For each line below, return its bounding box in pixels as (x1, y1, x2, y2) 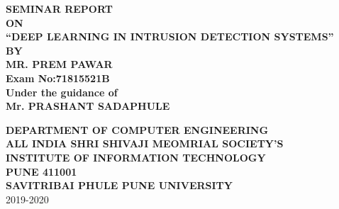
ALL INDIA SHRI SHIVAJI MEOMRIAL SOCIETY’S (6, 136, 284, 151)
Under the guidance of (6, 84, 118, 99)
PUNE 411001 (6, 164, 77, 179)
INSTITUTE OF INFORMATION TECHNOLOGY (6, 149, 266, 164)
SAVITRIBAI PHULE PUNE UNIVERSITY (6, 178, 233, 193)
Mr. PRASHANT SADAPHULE (6, 98, 170, 113)
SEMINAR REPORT (6, 1, 113, 16)
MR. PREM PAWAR (6, 57, 113, 72)
